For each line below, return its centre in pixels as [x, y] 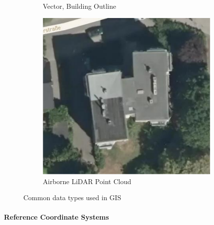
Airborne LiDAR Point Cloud [87, 181]
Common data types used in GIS [72, 197]
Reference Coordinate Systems [56, 216]
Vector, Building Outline [80, 6]
